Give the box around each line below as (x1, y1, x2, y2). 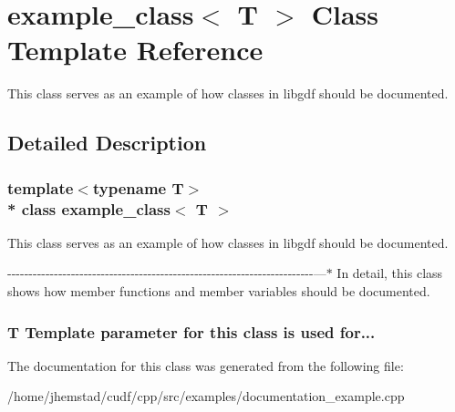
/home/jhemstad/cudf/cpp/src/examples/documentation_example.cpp (7, 386, 405, 406)
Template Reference (7, 31, 264, 68)
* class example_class (7, 197, 171, 220)
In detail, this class (336, 263, 443, 283)
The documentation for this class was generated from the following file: (7, 355, 404, 375)
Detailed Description (7, 129, 207, 157)
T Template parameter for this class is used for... (7, 320, 376, 343)
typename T (92, 176, 184, 199)
